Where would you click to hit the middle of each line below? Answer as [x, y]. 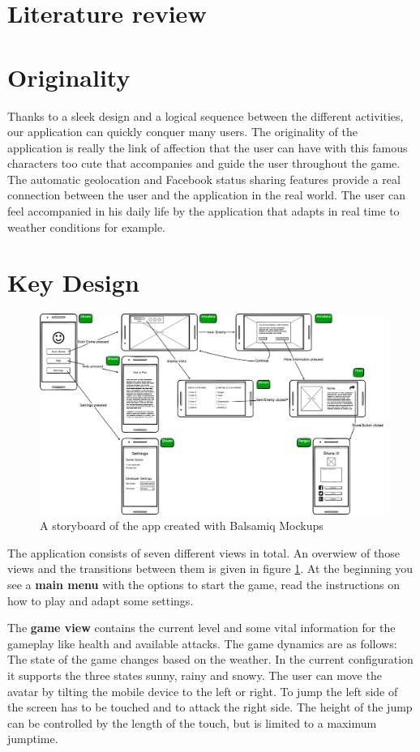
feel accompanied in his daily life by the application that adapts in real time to [204, 211]
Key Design [73, 282]
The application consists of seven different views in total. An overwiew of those [204, 552]
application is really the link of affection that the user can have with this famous [208, 147]
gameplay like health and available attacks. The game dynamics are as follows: [202, 643]
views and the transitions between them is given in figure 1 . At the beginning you [210, 568]
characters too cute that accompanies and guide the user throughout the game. [204, 163]
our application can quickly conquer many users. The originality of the [183, 132]
